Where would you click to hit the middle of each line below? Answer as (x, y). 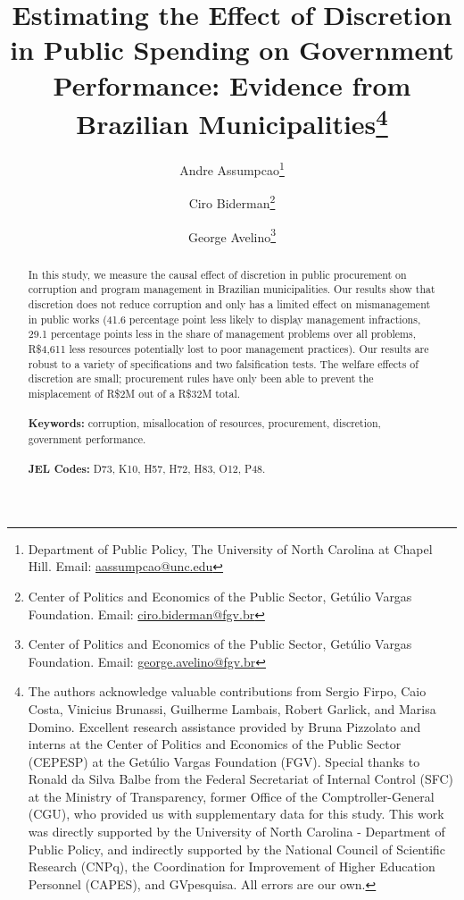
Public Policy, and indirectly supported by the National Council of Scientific (237, 849)
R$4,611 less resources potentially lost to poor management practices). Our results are (228, 348)
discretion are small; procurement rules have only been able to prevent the (201, 379)
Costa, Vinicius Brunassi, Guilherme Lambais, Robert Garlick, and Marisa (232, 708)
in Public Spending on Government (232, 50)
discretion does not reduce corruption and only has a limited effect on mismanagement (229, 303)
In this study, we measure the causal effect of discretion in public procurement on (217, 274)
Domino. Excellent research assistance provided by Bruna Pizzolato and (224, 726)
